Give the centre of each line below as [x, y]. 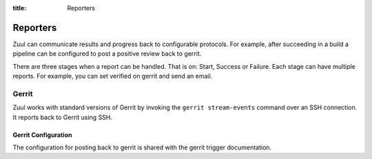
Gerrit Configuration [42, 135]
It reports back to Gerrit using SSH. [63, 117]
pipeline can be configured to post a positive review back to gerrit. [107, 54]
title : [20, 8]
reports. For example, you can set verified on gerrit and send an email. [113, 76]
